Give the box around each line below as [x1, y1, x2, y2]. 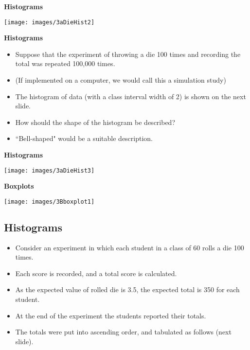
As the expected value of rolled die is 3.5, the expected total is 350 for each [15, 284, 240, 295]
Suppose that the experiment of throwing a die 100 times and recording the [15, 49, 241, 59]
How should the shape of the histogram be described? [15, 117, 176, 127]
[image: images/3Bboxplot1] [4, 198, 95, 205]
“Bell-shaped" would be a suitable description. [15, 133, 153, 143]
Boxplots [4, 181, 34, 191]
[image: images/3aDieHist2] [4, 18, 95, 26]
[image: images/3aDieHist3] [4, 167, 95, 174]
